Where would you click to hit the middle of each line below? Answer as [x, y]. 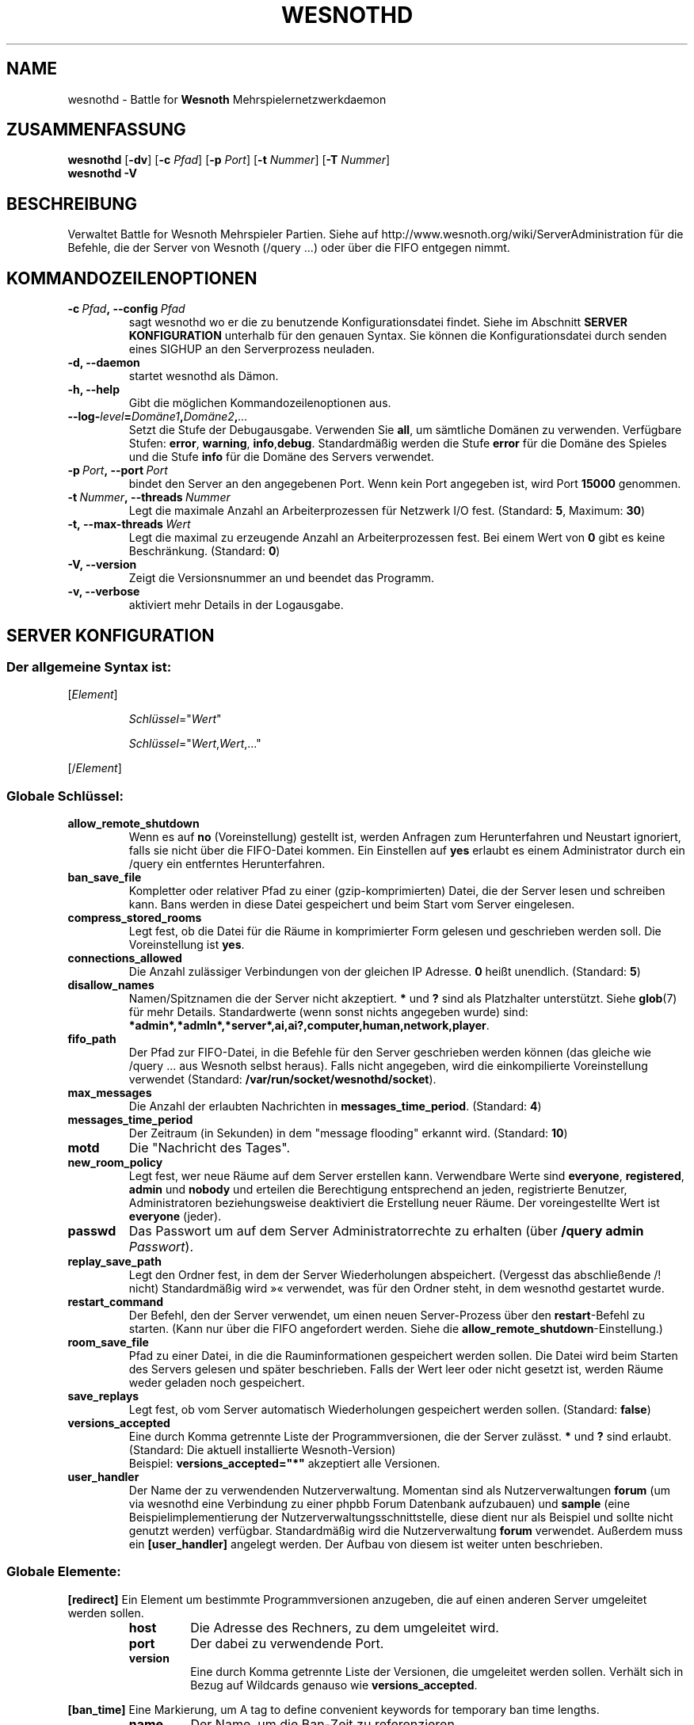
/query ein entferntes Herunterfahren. [227, 864]
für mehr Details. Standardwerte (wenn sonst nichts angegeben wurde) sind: [328, 1012]
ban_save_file [105, 878]
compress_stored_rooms [135, 918]
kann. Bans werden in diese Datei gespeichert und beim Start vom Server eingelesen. [352, 904]
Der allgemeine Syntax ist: [89, 666]
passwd [92, 1231]
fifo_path [92, 1039]
